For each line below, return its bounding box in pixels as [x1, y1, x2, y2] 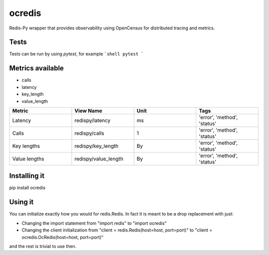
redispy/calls [74, 130, 105, 137]
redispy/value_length [74, 155, 124, 162]
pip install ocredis [9, 185, 46, 191]
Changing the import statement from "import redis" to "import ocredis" [21, 220, 167, 226]
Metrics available [9, 64, 64, 72]
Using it [9, 198, 34, 207]
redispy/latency [74, 117, 111, 124]
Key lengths [12, 142, 40, 149]
